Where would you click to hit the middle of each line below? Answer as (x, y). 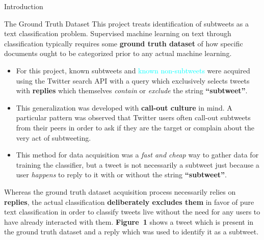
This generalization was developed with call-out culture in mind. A (124, 107)
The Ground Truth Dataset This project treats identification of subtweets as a (127, 23)
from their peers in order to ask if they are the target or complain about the (135, 127)
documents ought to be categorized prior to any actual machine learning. (118, 53)
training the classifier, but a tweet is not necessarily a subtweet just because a (138, 164)
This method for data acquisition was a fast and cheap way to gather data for (137, 155)
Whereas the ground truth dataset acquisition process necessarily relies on (120, 191)
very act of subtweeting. (54, 137)
